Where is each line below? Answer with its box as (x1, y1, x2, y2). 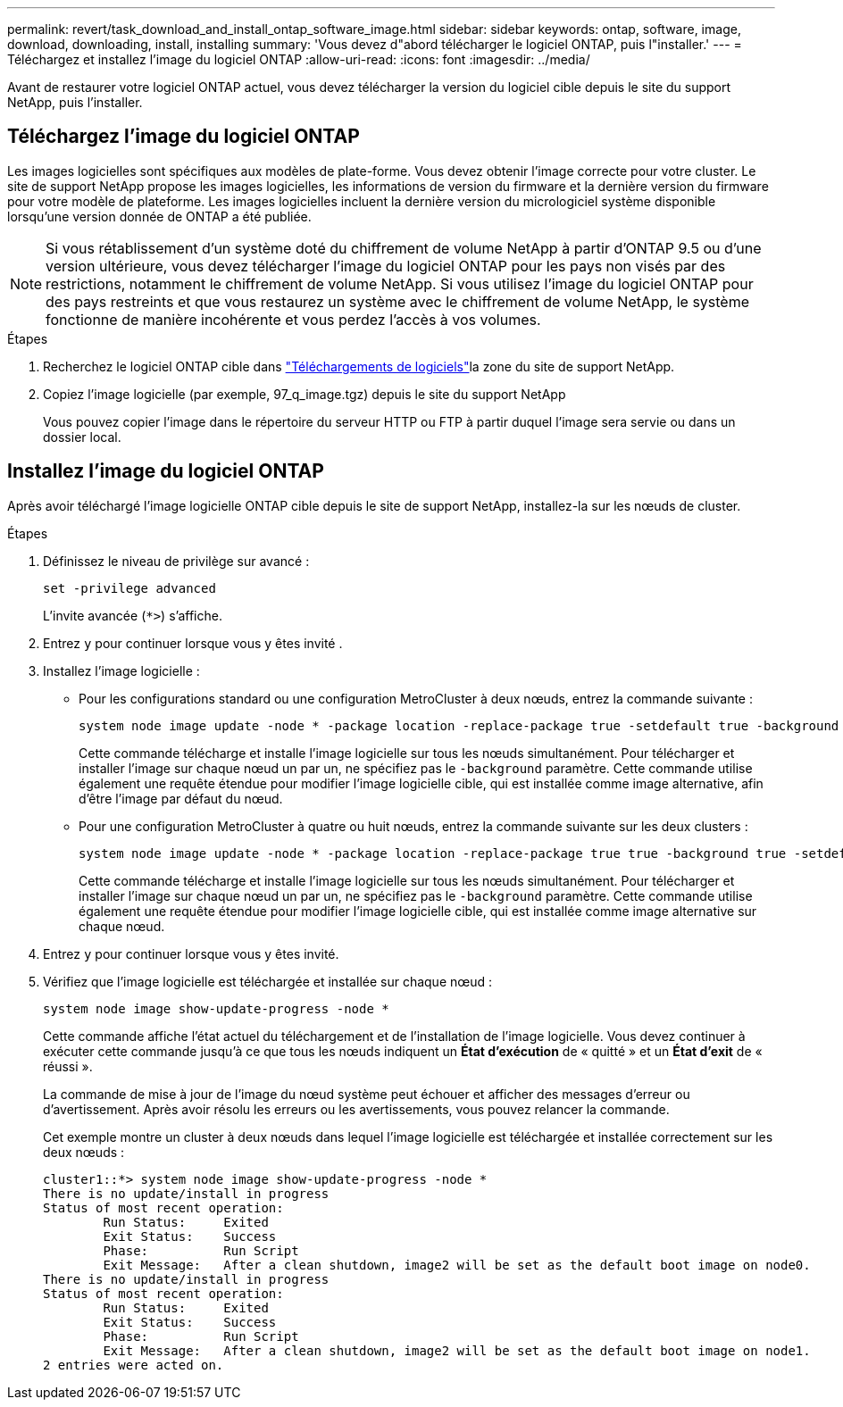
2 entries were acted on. (43, 1357, 224, 1372)
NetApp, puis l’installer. (7, 95, 143, 110)
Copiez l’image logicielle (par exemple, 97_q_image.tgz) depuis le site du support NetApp (43, 386, 566, 402)
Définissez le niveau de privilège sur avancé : (43, 553, 310, 569)
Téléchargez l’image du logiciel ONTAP (7, 125, 360, 148)
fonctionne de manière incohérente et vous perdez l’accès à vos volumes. (46, 310, 541, 329)
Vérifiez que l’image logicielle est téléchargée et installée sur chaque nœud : (43, 973, 493, 989)
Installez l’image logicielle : (43, 662, 200, 679)
